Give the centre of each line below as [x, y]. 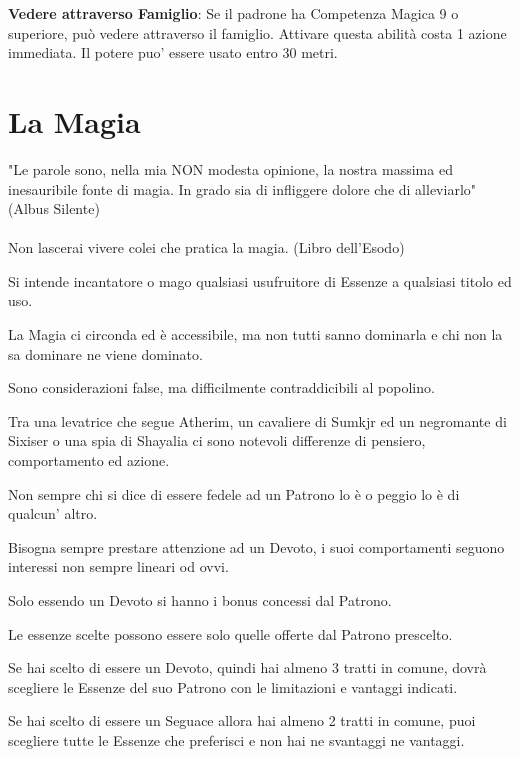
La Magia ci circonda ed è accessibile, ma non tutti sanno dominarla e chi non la [255, 334]
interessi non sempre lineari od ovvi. [118, 566]
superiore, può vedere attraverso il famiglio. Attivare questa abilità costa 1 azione [257, 32]
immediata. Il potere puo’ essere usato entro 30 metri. [173, 52]
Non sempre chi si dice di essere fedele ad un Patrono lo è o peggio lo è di [234, 493]
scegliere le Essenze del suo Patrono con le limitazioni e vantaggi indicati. [233, 686]
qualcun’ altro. [53, 513]
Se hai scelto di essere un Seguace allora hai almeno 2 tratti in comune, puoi [242, 720]
